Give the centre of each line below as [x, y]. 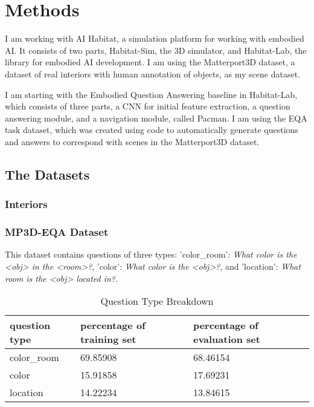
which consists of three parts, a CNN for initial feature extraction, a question [148, 106]
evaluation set [226, 339]
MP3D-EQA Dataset [57, 232]
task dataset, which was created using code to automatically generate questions [152, 130]
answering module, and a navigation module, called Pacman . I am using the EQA [156, 118]
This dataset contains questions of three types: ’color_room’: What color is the [151, 254]
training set [108, 339]
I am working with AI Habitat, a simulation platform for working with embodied [155, 38]
